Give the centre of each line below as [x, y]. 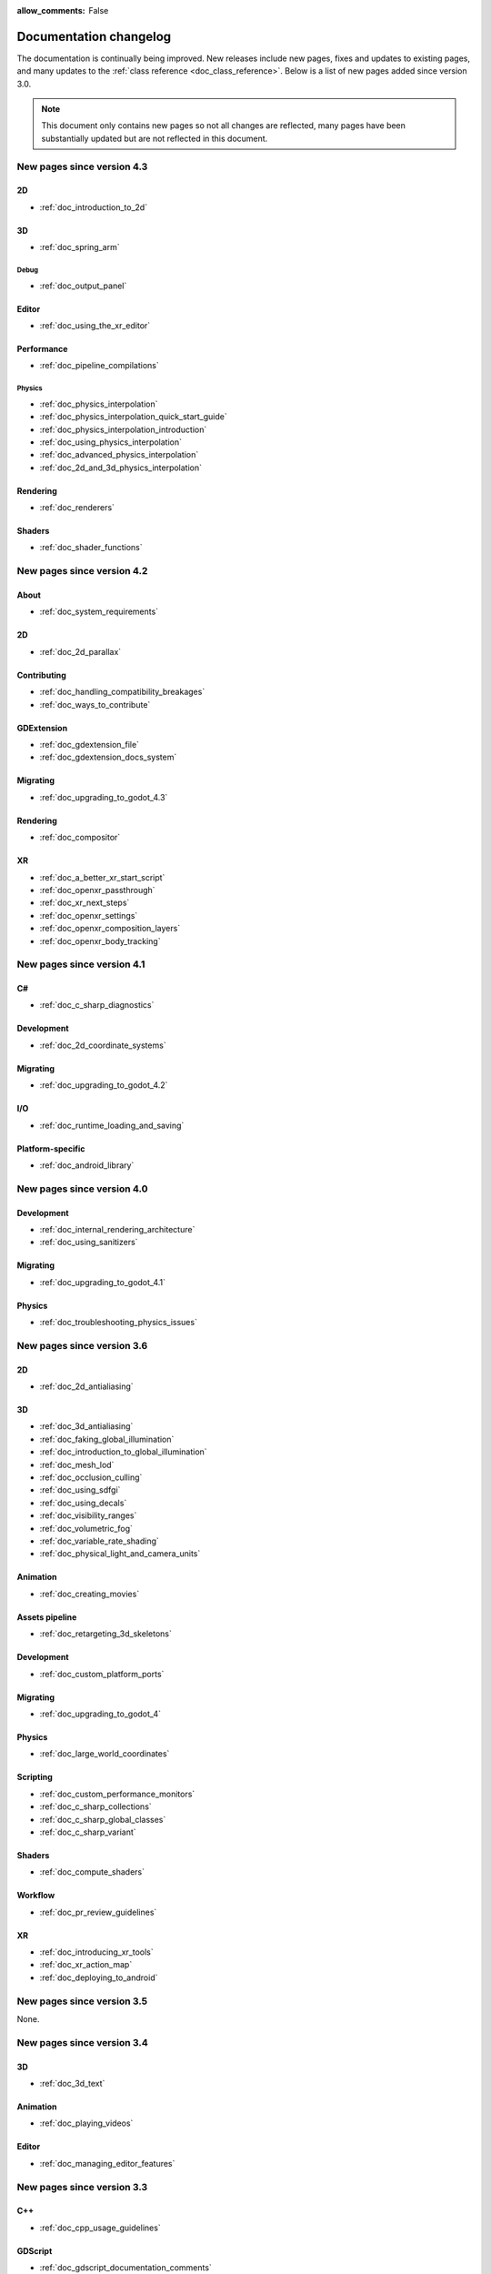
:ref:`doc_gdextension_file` [90, 744]
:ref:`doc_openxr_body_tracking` [100, 941]
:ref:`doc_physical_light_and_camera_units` [120, 1554]
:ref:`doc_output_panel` [83, 286]
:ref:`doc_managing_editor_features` [107, 2163]
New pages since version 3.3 [82, 2187]
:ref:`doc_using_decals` [83, 1503]
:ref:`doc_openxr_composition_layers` [110, 929]
